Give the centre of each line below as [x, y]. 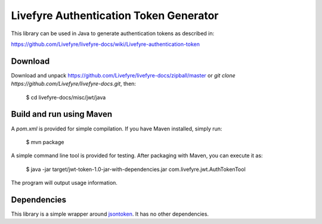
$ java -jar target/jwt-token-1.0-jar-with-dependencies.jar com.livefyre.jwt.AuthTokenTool [136, 169]
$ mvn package [45, 142]
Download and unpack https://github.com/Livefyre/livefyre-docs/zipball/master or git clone [123, 75]
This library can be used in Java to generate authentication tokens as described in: [113, 33]
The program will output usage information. [64, 183]
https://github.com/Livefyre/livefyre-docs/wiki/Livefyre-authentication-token [105, 44]
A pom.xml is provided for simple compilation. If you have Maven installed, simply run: [117, 129]
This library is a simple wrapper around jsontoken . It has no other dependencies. [110, 214]
